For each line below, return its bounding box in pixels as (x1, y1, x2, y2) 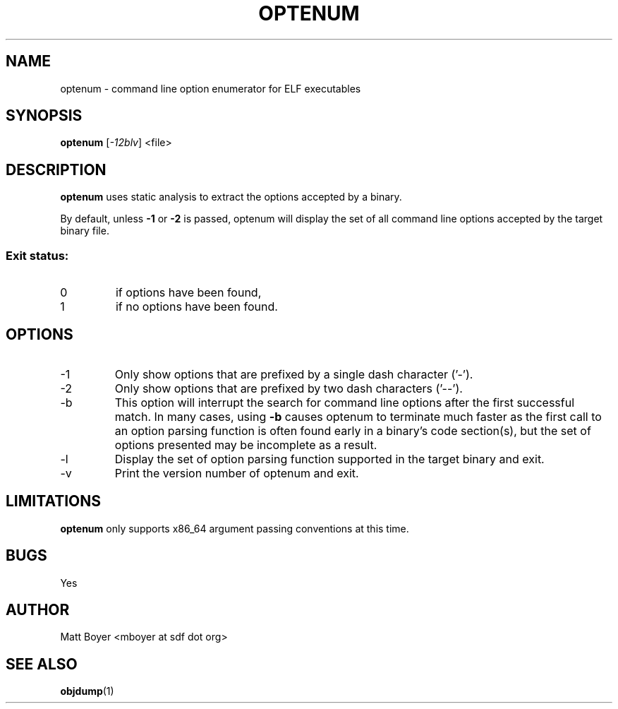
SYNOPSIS (6, 107, 83, 125)
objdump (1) (60, 685, 114, 698)
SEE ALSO (6, 655, 78, 673)
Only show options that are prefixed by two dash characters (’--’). (114, 381, 463, 395)
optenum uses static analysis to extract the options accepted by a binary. (60, 191, 402, 203)
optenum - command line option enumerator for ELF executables (60, 82, 361, 95)
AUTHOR (6, 600, 70, 619)
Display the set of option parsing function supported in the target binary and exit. (114, 451, 545, 466)
